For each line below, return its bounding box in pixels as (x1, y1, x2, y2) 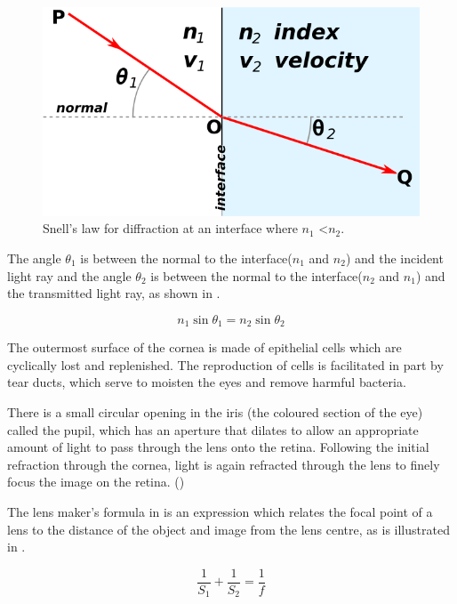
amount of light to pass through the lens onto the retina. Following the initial (7, 438, 429, 456)
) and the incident (345, 249, 444, 267)
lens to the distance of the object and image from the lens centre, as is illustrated (7, 519, 450, 538)
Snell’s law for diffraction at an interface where (43, 219, 298, 238)
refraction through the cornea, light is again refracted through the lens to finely (7, 455, 440, 473)
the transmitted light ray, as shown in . (7, 284, 220, 302)
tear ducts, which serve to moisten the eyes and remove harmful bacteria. (7, 373, 406, 391)
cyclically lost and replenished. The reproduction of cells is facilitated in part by (7, 355, 444, 374)
